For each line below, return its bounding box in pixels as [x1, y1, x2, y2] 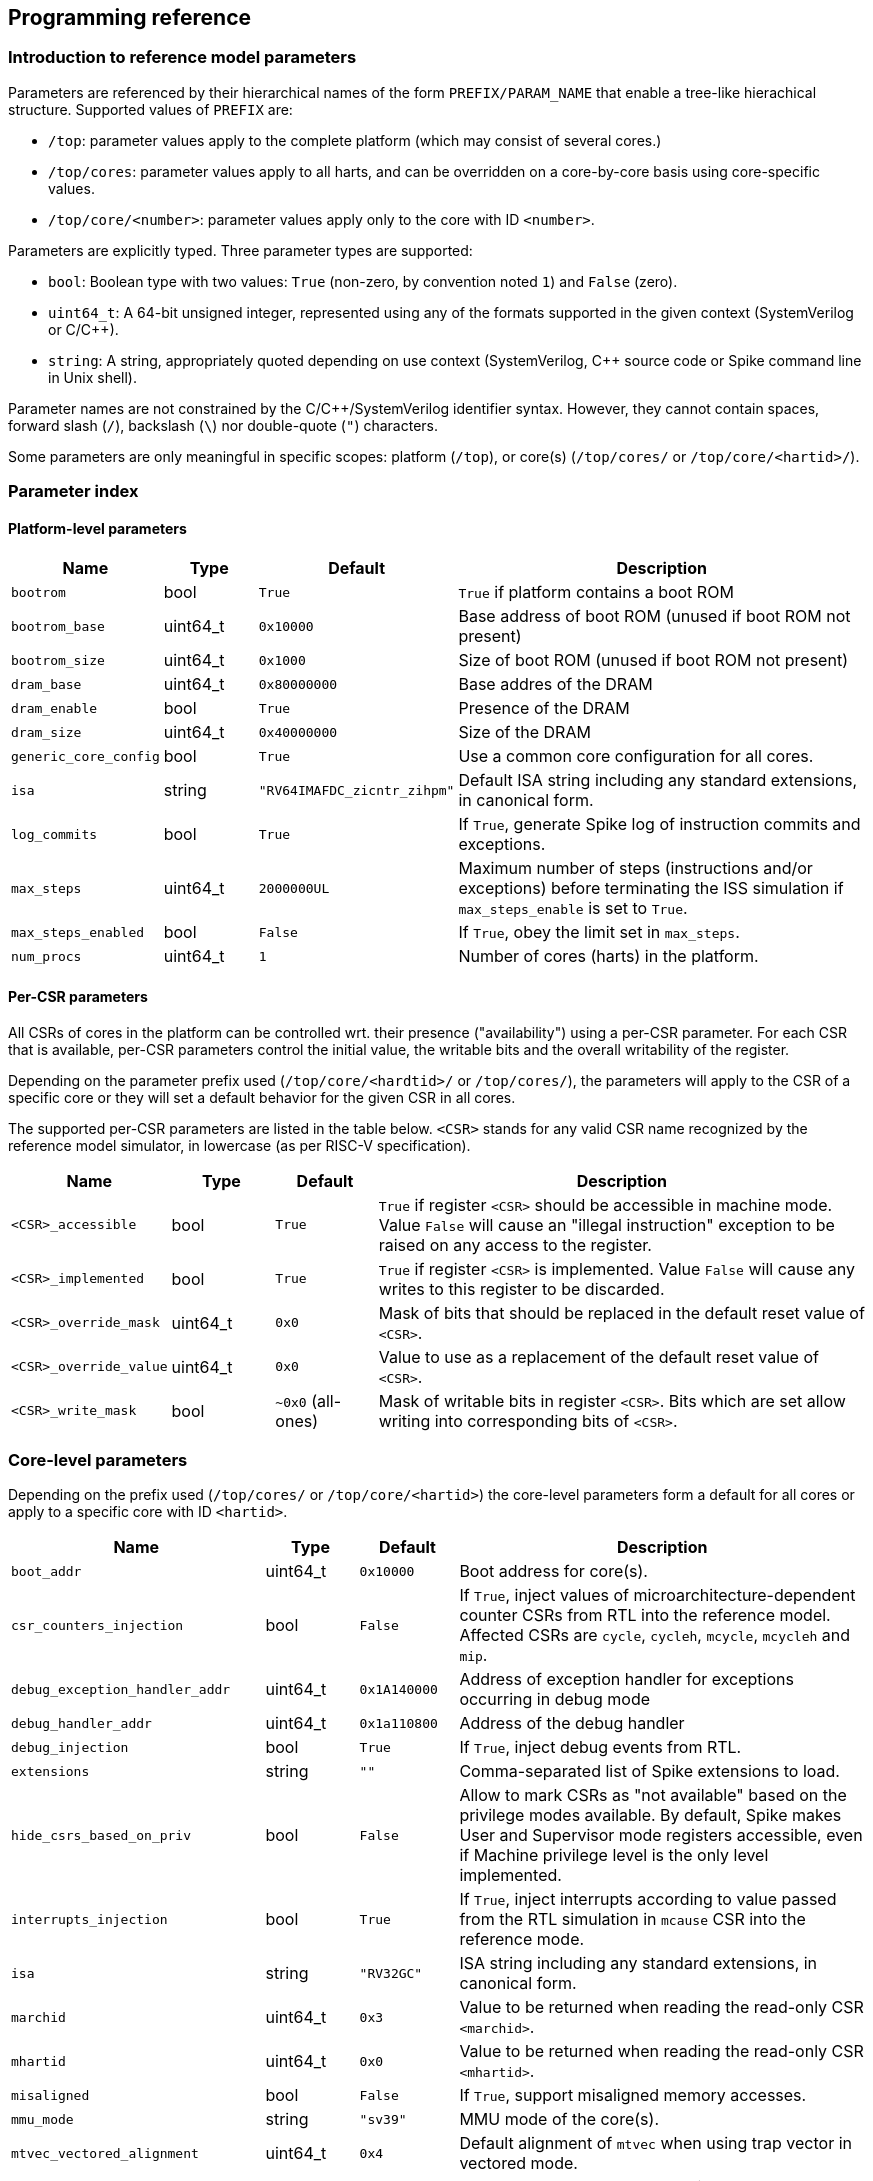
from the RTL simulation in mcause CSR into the [459, 1909, 806, 1930]
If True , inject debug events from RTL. [459, 1737, 742, 1758]
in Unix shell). [48, 368, 138, 386]
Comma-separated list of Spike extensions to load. [459, 1761, 840, 1782]
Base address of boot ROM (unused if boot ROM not [458, 606, 851, 627]
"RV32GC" [359, 1965, 423, 1981]
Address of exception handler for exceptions [459, 1669, 794, 1690]
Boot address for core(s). [459, 1561, 648, 1582]
